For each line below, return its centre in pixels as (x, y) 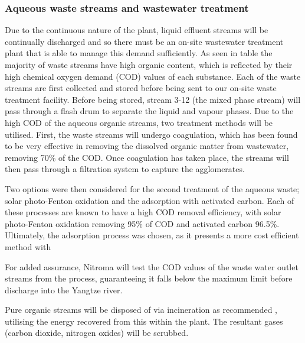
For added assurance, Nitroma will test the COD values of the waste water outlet (152, 266)
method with (28, 246)
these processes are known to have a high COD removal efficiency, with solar (143, 212)
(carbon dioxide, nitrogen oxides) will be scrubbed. (97, 333)
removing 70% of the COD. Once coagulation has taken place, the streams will (147, 157)
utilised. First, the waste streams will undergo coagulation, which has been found (151, 134)
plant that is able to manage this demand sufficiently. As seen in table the (139, 53)
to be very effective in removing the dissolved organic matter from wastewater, (147, 146)
